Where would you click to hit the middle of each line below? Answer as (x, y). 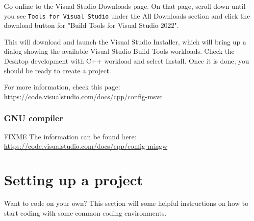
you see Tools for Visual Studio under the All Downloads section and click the (127, 15)
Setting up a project (74, 179)
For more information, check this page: (62, 87)
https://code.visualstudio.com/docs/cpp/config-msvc (83, 96)
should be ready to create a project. (58, 70)
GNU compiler (34, 118)
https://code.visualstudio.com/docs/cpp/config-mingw (86, 146)
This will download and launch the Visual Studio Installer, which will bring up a (125, 41)
